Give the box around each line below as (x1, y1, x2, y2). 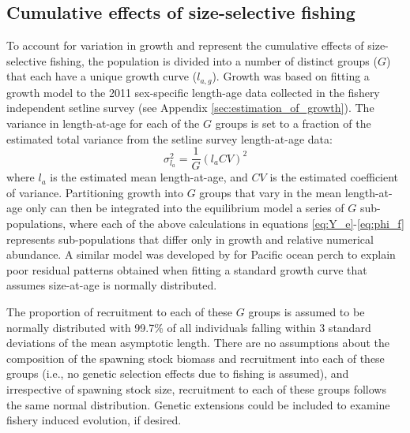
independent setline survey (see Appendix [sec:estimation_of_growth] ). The (6, 99, 374, 116)
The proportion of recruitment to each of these (6, 304, 233, 320)
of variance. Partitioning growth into (6, 184, 183, 200)
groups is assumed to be (248, 304, 365, 320)
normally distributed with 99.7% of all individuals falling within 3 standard (6, 319, 371, 335)
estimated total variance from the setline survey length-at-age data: (6, 130, 333, 147)
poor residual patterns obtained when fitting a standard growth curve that (6, 261, 367, 278)
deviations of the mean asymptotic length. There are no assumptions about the (6, 334, 390, 351)
